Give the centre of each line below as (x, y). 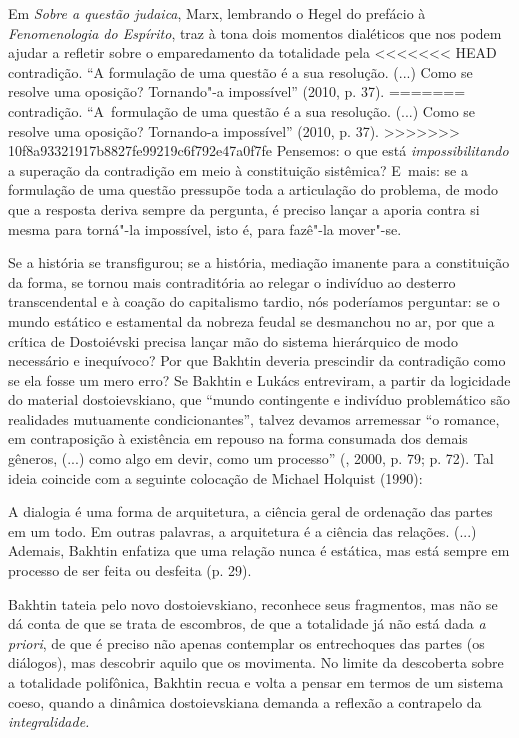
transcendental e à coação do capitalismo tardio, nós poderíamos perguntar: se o (254, 301)
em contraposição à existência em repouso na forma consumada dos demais (238, 438)
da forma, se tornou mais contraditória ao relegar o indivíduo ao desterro (232, 281)
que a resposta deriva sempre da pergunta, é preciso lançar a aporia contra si (244, 208)
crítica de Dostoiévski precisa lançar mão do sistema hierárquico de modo (233, 340)
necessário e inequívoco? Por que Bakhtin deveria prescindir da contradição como (257, 360)
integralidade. (49, 721)
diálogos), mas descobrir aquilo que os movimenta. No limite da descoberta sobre (256, 662)
